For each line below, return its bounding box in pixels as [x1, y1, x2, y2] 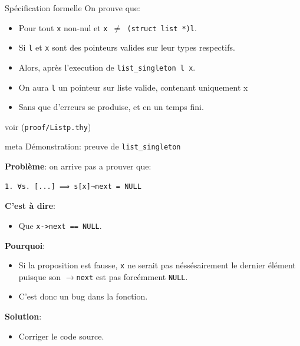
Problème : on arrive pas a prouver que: [5, 160, 151, 172]
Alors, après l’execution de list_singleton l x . [18, 61, 196, 73]
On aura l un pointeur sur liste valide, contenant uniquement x [18, 81, 248, 93]
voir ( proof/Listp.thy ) [5, 120, 91, 132]
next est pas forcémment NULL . [76, 270, 188, 282]
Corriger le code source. [18, 330, 104, 342]
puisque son [18, 270, 61, 282]
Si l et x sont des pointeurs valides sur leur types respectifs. [18, 41, 235, 54]
